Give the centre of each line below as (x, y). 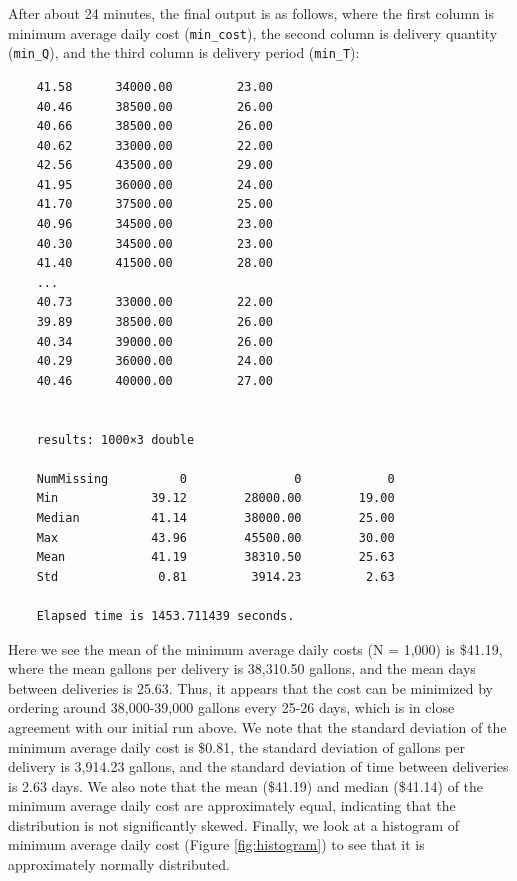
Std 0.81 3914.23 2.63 (215, 576)
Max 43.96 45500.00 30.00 (215, 537)
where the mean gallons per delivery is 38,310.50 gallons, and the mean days (242, 668)
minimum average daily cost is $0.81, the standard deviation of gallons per (236, 746)
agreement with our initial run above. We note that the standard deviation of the (257, 726)
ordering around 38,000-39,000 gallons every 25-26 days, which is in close (231, 707)
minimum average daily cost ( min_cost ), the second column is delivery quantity (253, 32)
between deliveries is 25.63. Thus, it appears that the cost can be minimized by (250, 687)
